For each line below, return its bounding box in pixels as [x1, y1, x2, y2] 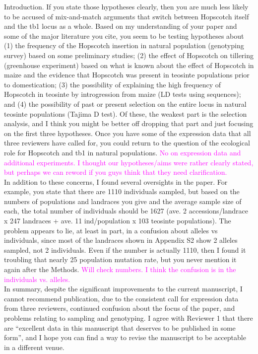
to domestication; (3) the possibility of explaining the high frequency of [4, 79, 221, 89]
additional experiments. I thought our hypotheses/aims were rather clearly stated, [4, 157, 254, 167]
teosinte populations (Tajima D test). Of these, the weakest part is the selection [4, 108, 247, 119]
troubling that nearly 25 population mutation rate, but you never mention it [4, 254, 237, 265]
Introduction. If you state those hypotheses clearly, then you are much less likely [4, 1, 249, 11]
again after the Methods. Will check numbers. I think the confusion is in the [4, 264, 236, 275]
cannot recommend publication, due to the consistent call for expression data [4, 293, 239, 303]
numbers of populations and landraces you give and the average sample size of [4, 196, 242, 206]
